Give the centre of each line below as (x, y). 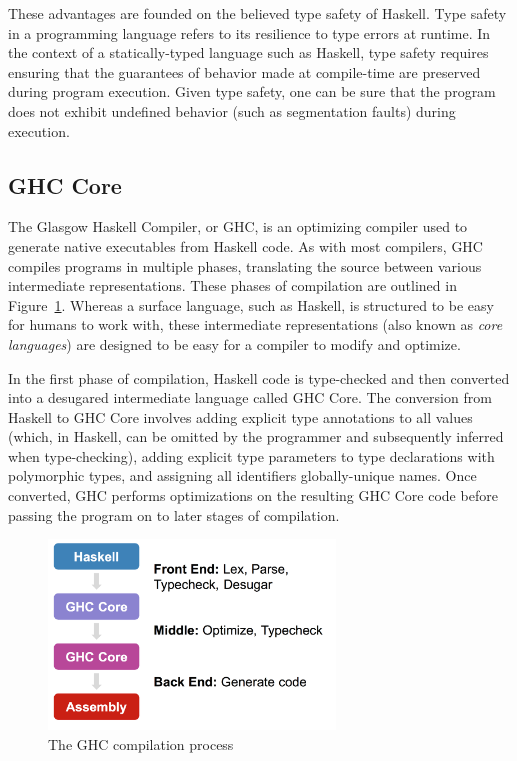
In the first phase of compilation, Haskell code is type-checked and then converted (259, 377)
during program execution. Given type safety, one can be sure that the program (252, 91)
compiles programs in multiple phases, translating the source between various (245, 265)
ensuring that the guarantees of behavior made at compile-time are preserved (244, 71)
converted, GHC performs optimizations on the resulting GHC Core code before (253, 495)
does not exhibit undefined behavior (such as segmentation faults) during (232, 110)
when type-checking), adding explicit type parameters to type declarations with (251, 455)
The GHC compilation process (141, 743)
